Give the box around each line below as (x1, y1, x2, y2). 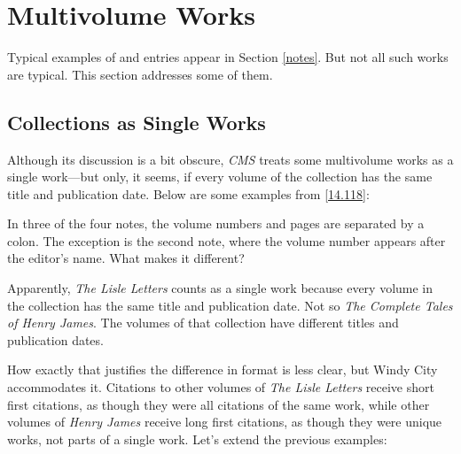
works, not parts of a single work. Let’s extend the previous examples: (7, 429, 387, 448)
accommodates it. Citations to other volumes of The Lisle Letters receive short (7, 378, 434, 396)
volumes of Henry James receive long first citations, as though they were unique (7, 412, 442, 431)
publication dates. (7, 330, 104, 349)
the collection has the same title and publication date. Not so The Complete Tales (7, 296, 453, 314)
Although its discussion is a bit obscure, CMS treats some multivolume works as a (7, 150, 454, 168)
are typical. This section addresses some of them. (7, 65, 273, 83)
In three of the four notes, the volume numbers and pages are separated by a (7, 214, 425, 233)
